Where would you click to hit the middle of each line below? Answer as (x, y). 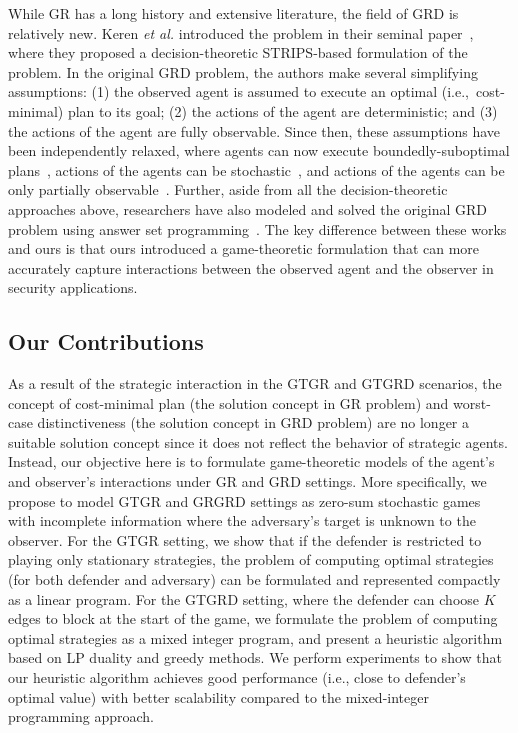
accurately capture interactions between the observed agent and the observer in (251, 267)
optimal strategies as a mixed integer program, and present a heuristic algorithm (255, 637)
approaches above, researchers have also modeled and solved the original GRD (247, 208)
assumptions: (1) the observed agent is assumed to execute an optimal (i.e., (238, 91)
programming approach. (81, 716)
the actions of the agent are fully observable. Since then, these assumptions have (254, 130)
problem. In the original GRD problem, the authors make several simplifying (243, 71)
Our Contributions (106, 341)
